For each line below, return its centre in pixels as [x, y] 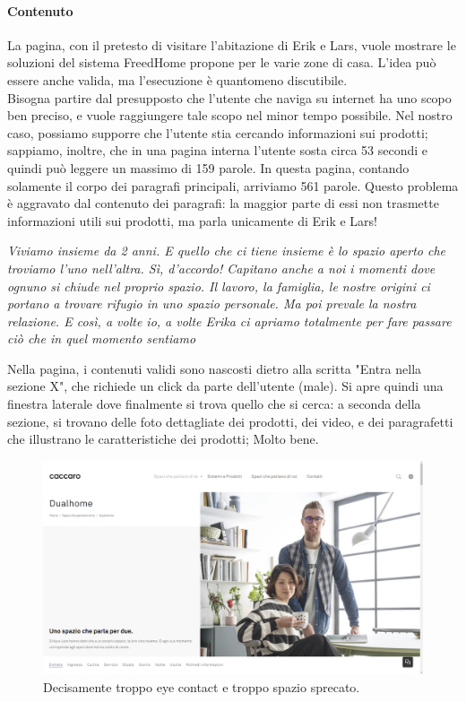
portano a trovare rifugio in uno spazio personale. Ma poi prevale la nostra [212, 303]
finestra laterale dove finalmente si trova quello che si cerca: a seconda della [214, 404]
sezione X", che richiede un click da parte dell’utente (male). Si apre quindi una [225, 386]
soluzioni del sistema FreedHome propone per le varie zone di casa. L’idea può [222, 62]
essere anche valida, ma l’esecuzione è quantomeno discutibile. [177, 79]
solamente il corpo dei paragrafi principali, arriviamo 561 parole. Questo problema [233, 185]
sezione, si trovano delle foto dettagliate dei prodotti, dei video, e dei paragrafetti [230, 421]
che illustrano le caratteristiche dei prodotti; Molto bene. [163, 439]
